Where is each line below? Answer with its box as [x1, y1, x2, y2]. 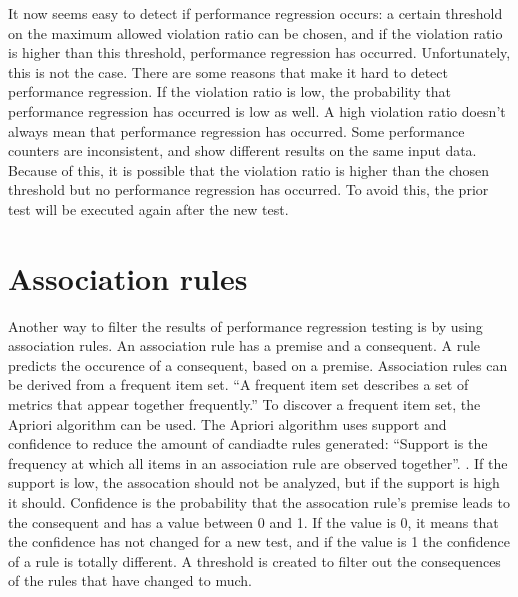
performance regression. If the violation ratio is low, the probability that [8, 81, 452, 102]
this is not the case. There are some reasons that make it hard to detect [8, 61, 448, 82]
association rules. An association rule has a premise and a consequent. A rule [8, 335, 481, 356]
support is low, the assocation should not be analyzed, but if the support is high [8, 472, 500, 493]
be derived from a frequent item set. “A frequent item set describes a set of [8, 374, 469, 395]
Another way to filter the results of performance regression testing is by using [8, 315, 483, 336]
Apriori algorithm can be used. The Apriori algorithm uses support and [8, 413, 447, 434]
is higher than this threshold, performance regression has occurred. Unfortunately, [8, 42, 511, 63]
